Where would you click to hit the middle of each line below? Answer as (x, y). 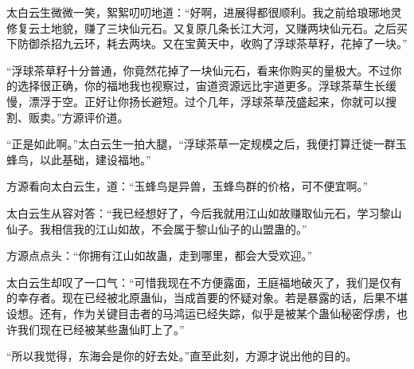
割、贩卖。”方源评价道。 (68, 117)
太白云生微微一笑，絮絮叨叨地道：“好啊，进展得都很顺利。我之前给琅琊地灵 (204, 12)
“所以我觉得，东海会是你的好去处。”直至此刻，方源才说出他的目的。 (182, 356)
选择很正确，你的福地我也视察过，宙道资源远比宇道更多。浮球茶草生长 (201, 86)
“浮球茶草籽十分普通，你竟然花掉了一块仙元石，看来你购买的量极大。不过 (199, 70)
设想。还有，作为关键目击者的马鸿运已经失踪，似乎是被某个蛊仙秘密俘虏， (201, 313)
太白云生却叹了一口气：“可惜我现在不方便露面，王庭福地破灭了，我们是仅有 (204, 282)
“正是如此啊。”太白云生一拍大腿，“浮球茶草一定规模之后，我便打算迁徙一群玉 (207, 144)
